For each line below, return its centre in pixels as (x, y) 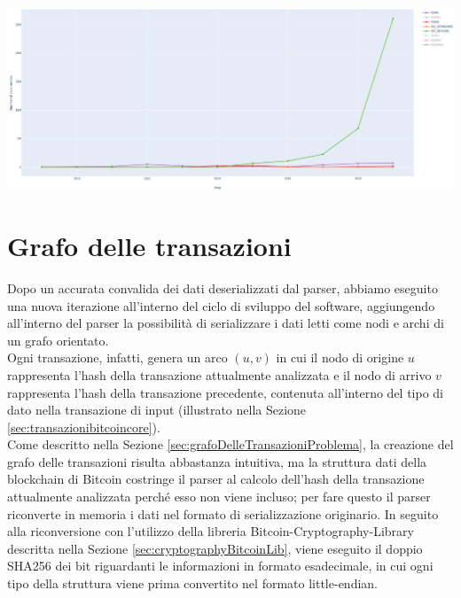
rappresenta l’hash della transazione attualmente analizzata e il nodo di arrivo (219, 374)
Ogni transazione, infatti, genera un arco (117, 357)
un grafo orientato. (58, 340)
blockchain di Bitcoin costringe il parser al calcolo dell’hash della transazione (216, 479)
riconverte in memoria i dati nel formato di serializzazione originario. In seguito (223, 513)
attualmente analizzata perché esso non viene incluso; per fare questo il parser (219, 497)
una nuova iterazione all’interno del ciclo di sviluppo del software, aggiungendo (221, 305)
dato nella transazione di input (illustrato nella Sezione (157, 410)
